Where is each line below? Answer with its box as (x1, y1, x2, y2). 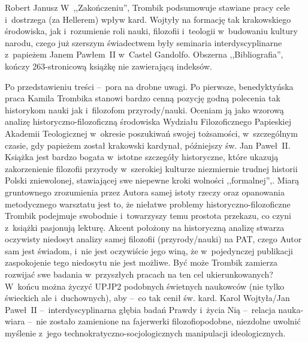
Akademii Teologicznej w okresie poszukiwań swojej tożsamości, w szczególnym (5, 127, 298, 139)
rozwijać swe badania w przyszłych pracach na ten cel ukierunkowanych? (5, 268, 273, 281)
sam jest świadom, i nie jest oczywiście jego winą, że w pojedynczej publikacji (5, 244, 294, 257)
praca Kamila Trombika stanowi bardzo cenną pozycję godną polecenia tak (5, 92, 280, 104)
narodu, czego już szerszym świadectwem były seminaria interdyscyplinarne (5, 36, 282, 49)
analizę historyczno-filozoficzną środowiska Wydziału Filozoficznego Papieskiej (5, 115, 291, 128)
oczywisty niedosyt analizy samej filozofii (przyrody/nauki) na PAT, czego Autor (5, 233, 302, 245)
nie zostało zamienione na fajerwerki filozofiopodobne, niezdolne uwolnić (36, 315, 301, 327)
